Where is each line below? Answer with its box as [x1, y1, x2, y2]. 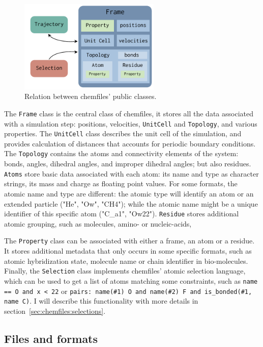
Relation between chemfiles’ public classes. [24, 91, 157, 102]
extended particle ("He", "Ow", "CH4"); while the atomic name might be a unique [4, 198, 258, 209]
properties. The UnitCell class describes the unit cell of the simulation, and [4, 128, 242, 139]
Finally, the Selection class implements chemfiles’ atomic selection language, [4, 265, 246, 276]
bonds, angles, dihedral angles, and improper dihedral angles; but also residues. [4, 158, 251, 169]
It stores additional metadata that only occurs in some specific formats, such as [4, 245, 252, 256]
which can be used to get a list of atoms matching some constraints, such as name [4, 275, 258, 286]
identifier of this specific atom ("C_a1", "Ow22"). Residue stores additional [4, 208, 239, 219]
